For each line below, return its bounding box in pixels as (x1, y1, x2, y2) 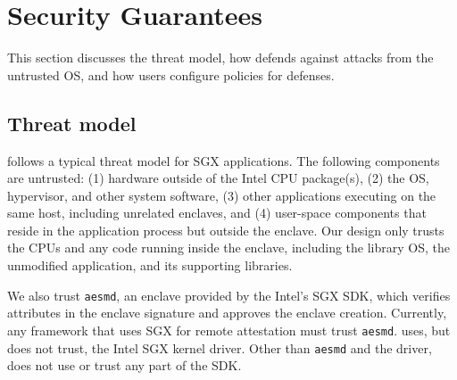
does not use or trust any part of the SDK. (7, 356, 242, 375)
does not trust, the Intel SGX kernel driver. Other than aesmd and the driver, (7, 338, 432, 357)
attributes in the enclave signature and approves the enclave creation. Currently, (7, 303, 447, 322)
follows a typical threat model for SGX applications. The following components (7, 151, 440, 169)
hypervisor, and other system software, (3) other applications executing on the (7, 186, 436, 204)
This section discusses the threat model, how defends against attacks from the (7, 48, 434, 67)
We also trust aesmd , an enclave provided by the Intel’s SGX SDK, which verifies (7, 285, 451, 304)
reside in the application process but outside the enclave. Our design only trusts (7, 220, 445, 239)
